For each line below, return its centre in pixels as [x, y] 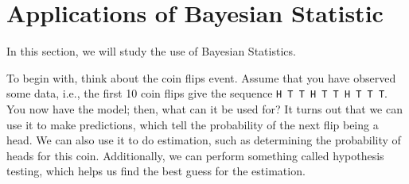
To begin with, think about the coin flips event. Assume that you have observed [201, 77]
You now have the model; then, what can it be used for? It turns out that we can [204, 108]
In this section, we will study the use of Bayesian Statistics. [151, 51]
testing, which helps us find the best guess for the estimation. [156, 171]
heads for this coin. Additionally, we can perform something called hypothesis [195, 155]
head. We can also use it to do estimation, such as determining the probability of [204, 140]
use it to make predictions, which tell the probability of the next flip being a [193, 124]
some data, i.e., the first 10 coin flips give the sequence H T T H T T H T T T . [197, 93]
